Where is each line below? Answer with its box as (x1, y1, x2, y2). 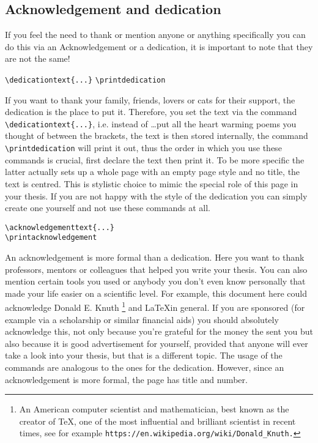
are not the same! (5, 52, 70, 65)
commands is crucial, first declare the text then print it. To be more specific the (5, 153, 305, 166)
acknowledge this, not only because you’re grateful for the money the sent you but (5, 325, 313, 338)
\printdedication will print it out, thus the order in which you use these (5, 141, 282, 154)
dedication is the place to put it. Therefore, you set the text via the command (5, 105, 297, 118)
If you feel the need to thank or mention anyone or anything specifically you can (5, 28, 306, 41)
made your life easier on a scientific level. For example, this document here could (5, 286, 308, 299)
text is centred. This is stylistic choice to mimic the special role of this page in (5, 177, 298, 190)
